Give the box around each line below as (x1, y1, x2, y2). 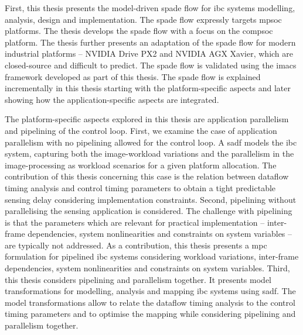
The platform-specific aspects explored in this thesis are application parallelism (5, 113, 289, 125)
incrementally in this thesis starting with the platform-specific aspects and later (5, 82, 291, 94)
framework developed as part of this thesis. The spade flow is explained (5, 70, 261, 82)
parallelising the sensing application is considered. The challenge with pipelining (5, 205, 292, 217)
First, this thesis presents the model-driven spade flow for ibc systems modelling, (5, 2, 295, 13)
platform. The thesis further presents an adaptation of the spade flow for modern (5, 36, 296, 48)
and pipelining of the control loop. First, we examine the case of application (5, 124, 277, 136)
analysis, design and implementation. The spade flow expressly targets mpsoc (5, 13, 282, 25)
